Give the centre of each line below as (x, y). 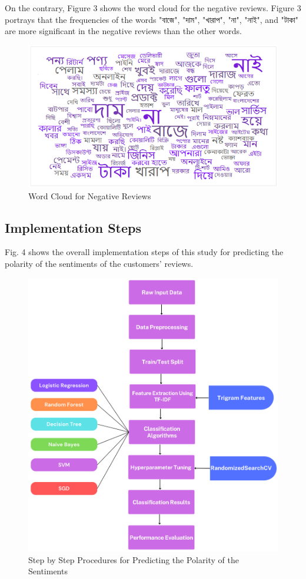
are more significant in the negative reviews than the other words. (123, 31)
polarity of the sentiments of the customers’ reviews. (99, 264)
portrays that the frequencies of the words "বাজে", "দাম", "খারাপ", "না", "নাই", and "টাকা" (152, 19)
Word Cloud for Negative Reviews (90, 195)
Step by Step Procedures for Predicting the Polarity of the (134, 559)
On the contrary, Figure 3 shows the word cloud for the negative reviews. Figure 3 (153, 8)
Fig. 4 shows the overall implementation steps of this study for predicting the (144, 252)
